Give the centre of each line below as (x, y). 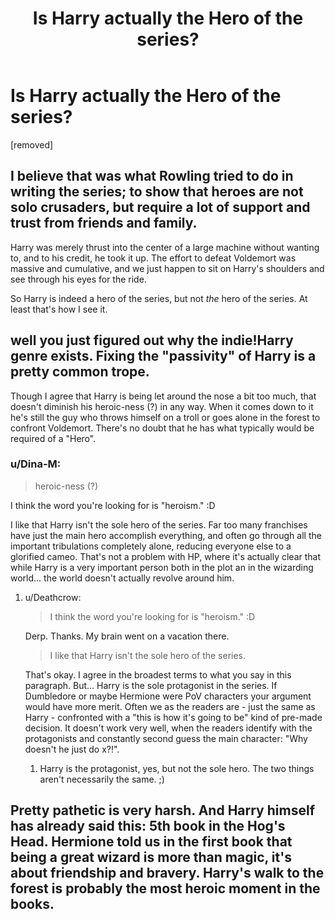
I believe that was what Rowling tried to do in (152, 176)
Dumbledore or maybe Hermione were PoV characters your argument (168, 696)
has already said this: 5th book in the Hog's (148, 826)
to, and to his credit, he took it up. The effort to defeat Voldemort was (153, 258)
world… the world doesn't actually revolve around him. (122, 578)
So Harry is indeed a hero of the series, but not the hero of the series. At (159, 298)
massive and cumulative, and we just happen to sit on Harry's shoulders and (167, 268)
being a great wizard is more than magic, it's (151, 857)
